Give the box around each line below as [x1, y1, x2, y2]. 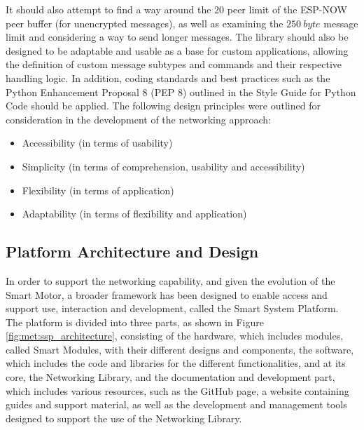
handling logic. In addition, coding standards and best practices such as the [6, 70, 330, 85]
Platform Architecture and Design [6, 241, 259, 262]
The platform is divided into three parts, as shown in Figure [6, 314, 264, 329]
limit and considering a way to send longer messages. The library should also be [6, 29, 349, 44]
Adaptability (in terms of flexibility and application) [22, 206, 247, 221]
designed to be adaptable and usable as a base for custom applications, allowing [6, 43, 349, 58]
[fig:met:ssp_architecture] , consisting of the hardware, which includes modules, [6, 328, 344, 343]
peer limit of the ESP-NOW [227, 2, 347, 16]
